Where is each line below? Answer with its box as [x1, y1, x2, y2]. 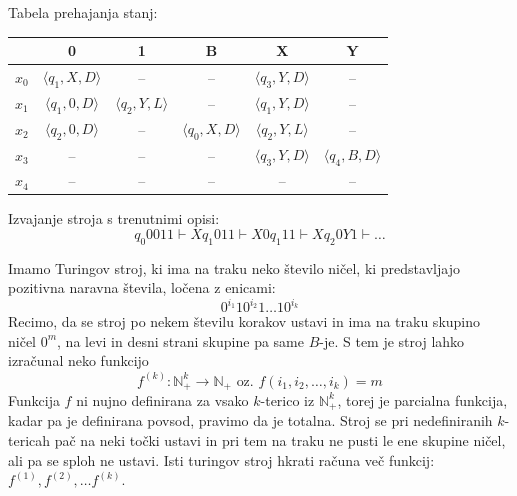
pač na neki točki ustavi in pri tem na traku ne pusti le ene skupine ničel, [54, 430, 506, 451]
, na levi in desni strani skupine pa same [57, 330, 304, 351]
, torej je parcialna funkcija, [337, 389, 508, 410]
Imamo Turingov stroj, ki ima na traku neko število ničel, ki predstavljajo [8, 257, 460, 278]
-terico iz [260, 389, 315, 410]
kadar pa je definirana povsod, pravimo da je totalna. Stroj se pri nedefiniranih [8, 410, 493, 431]
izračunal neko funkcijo [8, 350, 149, 371]
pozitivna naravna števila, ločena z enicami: [8, 277, 276, 298]
